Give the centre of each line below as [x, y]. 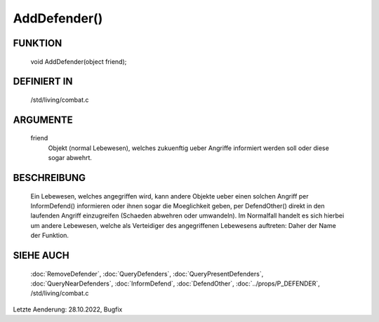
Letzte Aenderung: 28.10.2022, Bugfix [68, 309]
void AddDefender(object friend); [79, 61]
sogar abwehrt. [70, 158]
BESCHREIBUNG [49, 178]
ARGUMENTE [43, 120]
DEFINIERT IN [43, 82]
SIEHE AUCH [41, 255]
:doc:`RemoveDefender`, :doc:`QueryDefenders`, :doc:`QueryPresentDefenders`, [147, 274]
